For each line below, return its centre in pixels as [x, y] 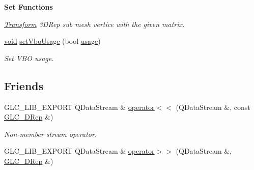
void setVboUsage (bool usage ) [52, 41]
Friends [24, 85]
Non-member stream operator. [51, 134]
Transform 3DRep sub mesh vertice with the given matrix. [94, 24]
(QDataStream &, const [213, 107]
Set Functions [29, 7]
